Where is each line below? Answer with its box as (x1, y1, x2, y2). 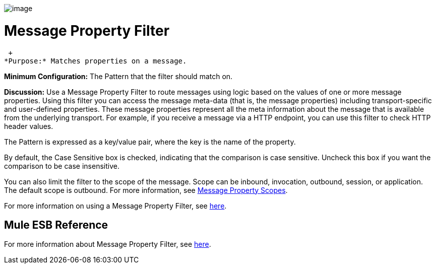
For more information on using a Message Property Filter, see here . (4, 201, 227, 210)
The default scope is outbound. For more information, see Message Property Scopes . (4, 185, 288, 194)
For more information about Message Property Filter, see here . (4, 240, 211, 249)
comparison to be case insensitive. (4, 161, 119, 170)
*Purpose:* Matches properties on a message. (4, 56, 187, 65)
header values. (4, 121, 53, 130)
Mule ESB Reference (4, 218, 108, 231)
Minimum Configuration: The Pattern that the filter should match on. (4, 72, 233, 81)
